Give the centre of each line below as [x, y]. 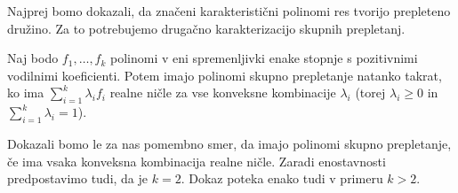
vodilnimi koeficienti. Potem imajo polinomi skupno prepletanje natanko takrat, [225, 75]
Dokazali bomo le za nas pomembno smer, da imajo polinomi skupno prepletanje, [229, 143]
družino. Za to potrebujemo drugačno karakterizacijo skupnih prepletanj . [206, 28]
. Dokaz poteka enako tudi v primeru [282, 178]
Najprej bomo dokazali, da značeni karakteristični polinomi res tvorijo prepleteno [229, 11]
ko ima [26, 93]
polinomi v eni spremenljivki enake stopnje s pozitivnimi [264, 58]
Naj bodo [33, 58]
